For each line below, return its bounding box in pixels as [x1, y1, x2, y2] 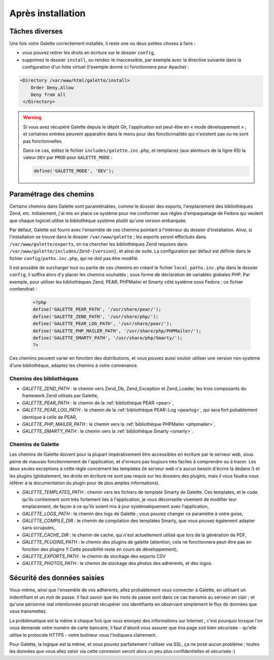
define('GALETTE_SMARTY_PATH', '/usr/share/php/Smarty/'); [32, 335, 183, 341]
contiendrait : [9, 286, 38, 292]
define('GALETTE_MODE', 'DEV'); [33, 168, 114, 174]
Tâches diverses [9, 27, 63, 36]
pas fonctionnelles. [23, 138, 63, 144]
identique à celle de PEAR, [22, 414, 77, 420]
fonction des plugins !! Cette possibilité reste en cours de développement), [22, 546, 178, 552]
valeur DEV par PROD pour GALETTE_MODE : [23, 154, 113, 161]
